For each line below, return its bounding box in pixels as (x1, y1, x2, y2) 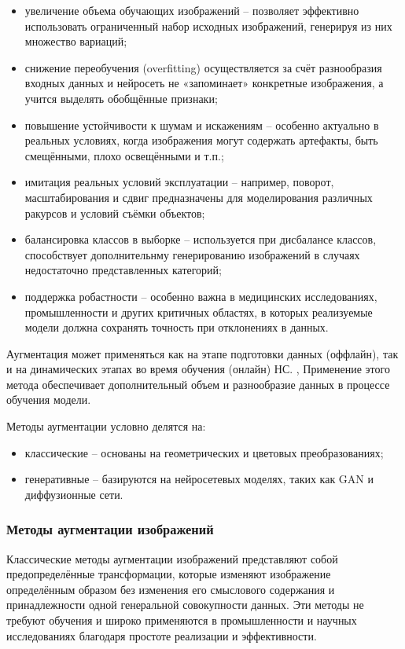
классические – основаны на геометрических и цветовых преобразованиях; (24, 444, 384, 460)
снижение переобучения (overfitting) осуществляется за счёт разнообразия (24, 59, 382, 75)
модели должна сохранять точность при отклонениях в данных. (24, 319, 329, 335)
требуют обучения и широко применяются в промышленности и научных (6, 612, 357, 629)
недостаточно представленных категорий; (24, 262, 222, 278)
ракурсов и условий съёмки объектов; (24, 204, 205, 221)
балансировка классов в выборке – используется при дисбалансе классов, (24, 231, 377, 247)
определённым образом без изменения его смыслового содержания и (6, 581, 335, 597)
